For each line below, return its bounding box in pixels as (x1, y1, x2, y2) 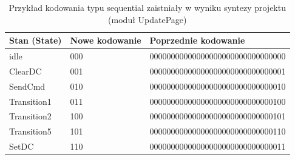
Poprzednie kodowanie (149, 34, 245, 47)
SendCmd (9, 79, 46, 92)
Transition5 (9, 125, 52, 138)
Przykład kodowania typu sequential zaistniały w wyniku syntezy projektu (8, 1, 286, 13)
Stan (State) (9, 34, 62, 47)
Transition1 (9, 95, 52, 107)
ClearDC (9, 64, 42, 77)
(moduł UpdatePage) (108, 13, 187, 25)
